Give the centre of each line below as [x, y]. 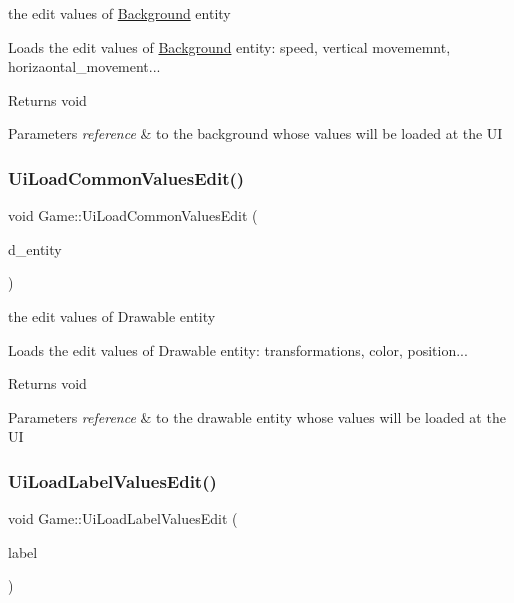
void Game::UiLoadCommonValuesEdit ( [133, 215]
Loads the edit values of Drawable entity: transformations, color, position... [238, 349]
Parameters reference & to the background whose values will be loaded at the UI [255, 133]
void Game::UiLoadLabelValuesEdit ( [123, 518]
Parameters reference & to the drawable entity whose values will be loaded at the [257, 416]
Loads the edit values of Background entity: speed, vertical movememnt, [229, 46]
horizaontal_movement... [84, 66]
